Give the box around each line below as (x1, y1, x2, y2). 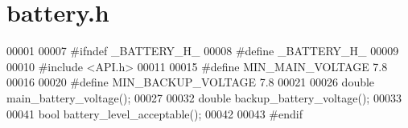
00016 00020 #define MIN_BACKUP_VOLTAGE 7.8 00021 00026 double (6, 74, 375, 90)
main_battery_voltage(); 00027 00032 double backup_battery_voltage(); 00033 (6, 89, 402, 106)
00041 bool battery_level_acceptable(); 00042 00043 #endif (6, 105, 303, 122)
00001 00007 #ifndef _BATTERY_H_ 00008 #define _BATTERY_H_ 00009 (6, 42, 399, 59)
